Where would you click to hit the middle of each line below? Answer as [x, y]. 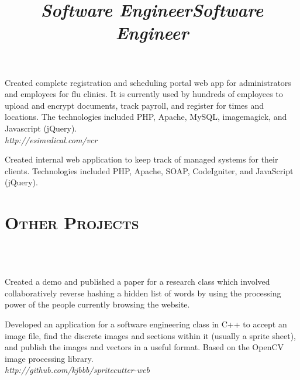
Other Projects [72, 222]
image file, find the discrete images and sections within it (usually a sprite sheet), [150, 335]
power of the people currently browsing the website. [97, 304]
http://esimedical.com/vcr [51, 139]
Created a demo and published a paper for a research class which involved [137, 281]
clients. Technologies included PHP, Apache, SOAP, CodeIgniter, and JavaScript [149, 170]
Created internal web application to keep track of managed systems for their [142, 159]
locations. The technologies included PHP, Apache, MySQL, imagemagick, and [146, 117]
